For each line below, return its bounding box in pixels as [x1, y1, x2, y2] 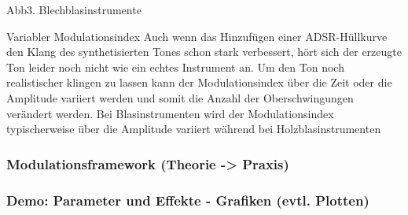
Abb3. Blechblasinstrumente [6, 2, 142, 17]
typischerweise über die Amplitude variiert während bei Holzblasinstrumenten [6, 120, 381, 137]
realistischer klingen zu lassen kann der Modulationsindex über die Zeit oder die [6, 74, 392, 91]
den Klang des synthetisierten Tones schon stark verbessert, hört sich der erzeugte [6, 43, 402, 60]
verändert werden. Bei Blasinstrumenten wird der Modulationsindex [6, 105, 334, 121]
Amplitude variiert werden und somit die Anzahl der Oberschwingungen [6, 89, 354, 106]
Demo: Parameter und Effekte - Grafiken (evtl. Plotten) [6, 190, 369, 209]
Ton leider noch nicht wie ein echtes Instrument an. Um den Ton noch [6, 58, 344, 75]
